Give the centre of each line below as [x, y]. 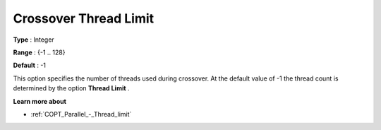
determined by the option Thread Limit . [71, 88]
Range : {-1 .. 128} [39, 52]
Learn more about [40, 101]
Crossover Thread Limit [84, 18]
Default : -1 [29, 65]
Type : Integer [34, 40]
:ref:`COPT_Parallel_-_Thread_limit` [81, 114]
